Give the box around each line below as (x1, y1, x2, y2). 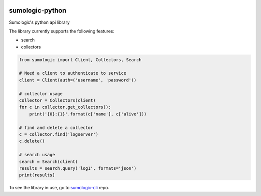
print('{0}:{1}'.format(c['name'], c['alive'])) (29, 111, 147, 116)
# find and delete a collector (19, 125, 94, 131)
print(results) (19, 172, 55, 178)
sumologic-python (9, 6, 67, 15)
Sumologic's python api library (9, 19, 70, 25)
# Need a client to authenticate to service (19, 70, 127, 76)
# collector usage (19, 91, 63, 97)
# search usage (19, 152, 55, 158)
